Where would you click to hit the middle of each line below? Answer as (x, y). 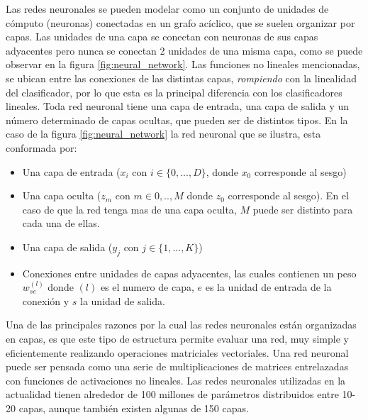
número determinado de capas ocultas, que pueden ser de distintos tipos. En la (177, 120)
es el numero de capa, (147, 287)
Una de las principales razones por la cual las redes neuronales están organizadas (181, 325)
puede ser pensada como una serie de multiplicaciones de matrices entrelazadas (177, 366)
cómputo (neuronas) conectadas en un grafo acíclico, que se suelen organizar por (180, 22)
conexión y (46, 300)
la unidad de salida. (123, 300)
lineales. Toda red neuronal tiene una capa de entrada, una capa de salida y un (178, 106)
